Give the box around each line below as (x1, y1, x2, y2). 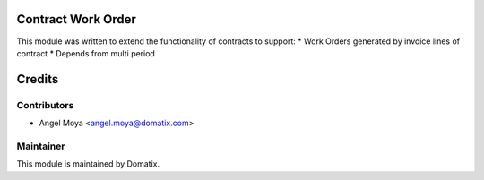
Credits (16, 72, 59, 87)
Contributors (16, 99, 74, 111)
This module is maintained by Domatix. (16, 159, 160, 169)
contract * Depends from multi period (16, 47, 156, 58)
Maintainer (16, 140, 65, 152)
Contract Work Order (16, 12, 136, 27)
